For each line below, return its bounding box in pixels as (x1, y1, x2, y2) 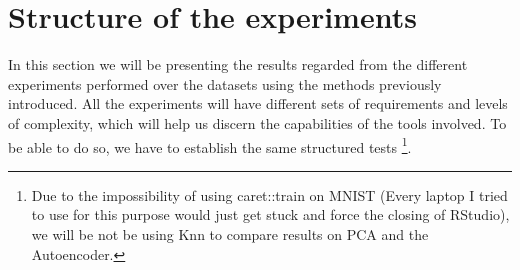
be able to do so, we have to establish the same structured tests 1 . (8, 133, 412, 157)
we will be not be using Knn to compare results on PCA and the (31, 223, 429, 244)
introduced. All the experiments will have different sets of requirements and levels (8, 93, 508, 114)
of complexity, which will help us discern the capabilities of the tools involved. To (8, 112, 507, 133)
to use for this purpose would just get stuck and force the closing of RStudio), (31, 204, 510, 225)
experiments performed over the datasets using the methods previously (8, 73, 442, 94)
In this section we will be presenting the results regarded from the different (8, 54, 468, 75)
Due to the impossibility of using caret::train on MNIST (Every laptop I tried (31, 184, 508, 205)
